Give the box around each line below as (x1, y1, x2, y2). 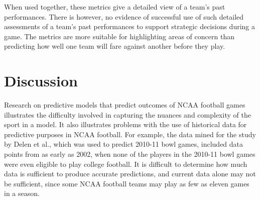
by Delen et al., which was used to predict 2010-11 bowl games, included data (4, 139, 243, 149)
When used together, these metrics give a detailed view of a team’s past (4, 2, 225, 12)
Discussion (4, 70, 78, 91)
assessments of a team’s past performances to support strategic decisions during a (4, 21, 255, 32)
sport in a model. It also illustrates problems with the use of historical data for (4, 119, 247, 130)
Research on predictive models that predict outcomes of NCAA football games (4, 99, 245, 110)
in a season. (4, 188, 40, 198)
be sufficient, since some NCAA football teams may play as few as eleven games (4, 178, 249, 188)
